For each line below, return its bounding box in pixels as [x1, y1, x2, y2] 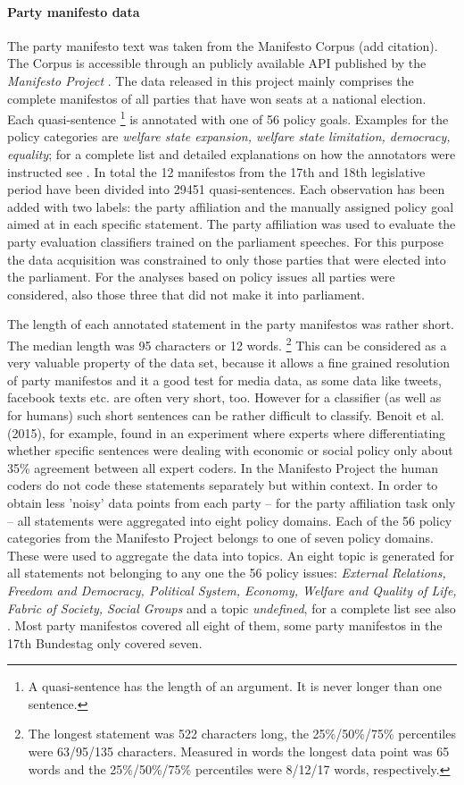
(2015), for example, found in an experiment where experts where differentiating [7, 423, 446, 442]
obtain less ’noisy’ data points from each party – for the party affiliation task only [7, 493, 456, 511]
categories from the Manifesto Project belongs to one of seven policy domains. [7, 528, 434, 547]
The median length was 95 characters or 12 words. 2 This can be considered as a [7, 333, 447, 354]
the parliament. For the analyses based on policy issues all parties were [7, 267, 395, 286]
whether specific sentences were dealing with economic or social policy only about [7, 441, 453, 460]
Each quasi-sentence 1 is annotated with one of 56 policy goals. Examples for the [7, 107, 449, 128]
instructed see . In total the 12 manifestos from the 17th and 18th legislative [7, 162, 426, 181]
